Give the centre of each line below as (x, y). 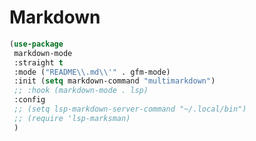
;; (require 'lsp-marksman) (72, 118)
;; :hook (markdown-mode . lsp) (81, 91)
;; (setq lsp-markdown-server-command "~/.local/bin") (130, 109)
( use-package (36, 44)
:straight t (38, 62)
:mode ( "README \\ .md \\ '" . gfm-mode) (92, 72)
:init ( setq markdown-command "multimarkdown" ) (114, 81)
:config (29, 100)
